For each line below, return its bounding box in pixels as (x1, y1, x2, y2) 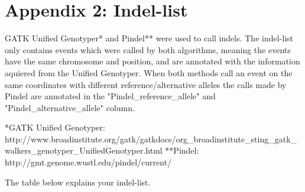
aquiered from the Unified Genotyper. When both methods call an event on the (5, 66, 293, 79)
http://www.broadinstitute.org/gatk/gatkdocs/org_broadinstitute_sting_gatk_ (5, 132, 297, 145)
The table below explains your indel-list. (5, 175, 151, 188)
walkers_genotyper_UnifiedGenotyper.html (5, 144, 163, 157)
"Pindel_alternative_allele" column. (5, 101, 135, 113)
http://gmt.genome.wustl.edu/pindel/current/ (5, 156, 172, 168)
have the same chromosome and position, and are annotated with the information (5, 55, 300, 67)
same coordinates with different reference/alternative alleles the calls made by (5, 78, 287, 90)
